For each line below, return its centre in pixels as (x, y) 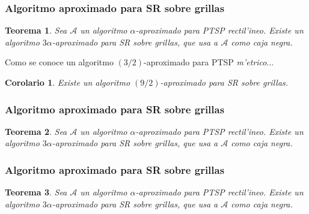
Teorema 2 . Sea (36, 131)
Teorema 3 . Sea (36, 192)
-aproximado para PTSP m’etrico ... (209, 62)
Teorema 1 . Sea (36, 30)
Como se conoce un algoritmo (59, 62)
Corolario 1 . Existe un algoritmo (68, 82)
